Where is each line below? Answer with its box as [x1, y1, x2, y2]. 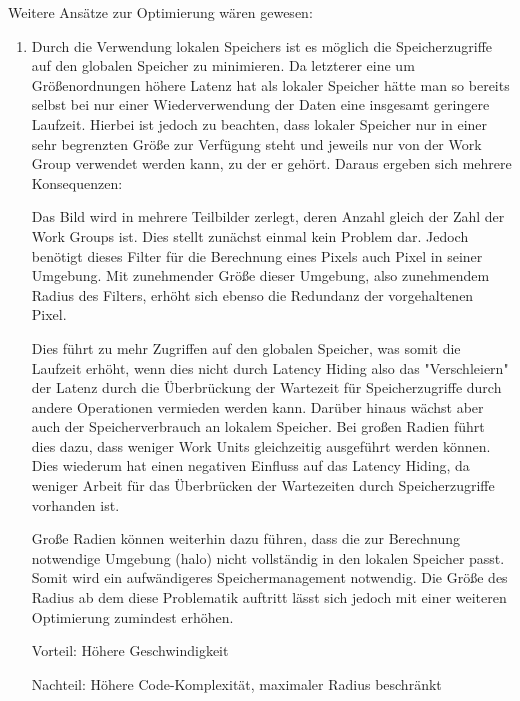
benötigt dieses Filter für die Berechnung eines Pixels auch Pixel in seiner [31, 245, 483, 266]
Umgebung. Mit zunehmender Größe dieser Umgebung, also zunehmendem [31, 265, 490, 286]
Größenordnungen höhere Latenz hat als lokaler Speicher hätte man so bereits [31, 74, 510, 95]
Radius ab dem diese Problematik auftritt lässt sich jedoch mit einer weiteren [31, 587, 507, 608]
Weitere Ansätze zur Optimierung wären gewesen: [8, 2, 313, 22]
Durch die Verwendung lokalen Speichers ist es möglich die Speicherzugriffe [31, 35, 493, 56]
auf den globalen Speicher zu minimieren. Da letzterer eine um [31, 55, 415, 76]
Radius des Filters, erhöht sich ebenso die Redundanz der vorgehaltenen [31, 284, 474, 305]
